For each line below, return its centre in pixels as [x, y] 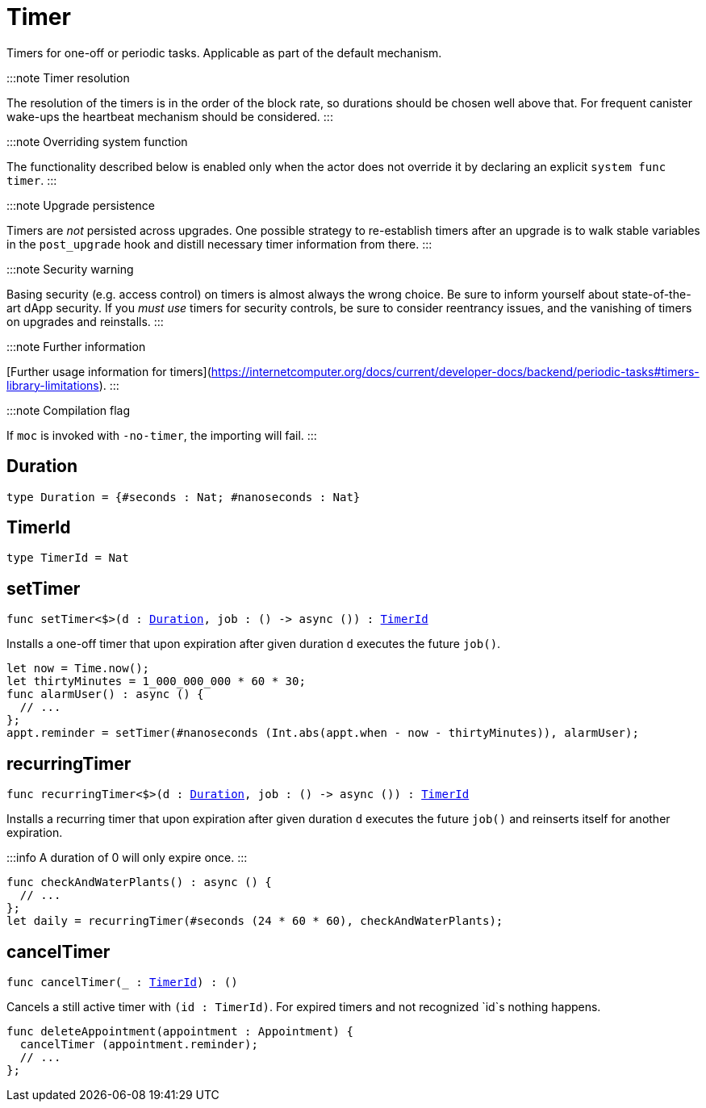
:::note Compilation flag [69, 410]
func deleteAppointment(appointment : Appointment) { [180, 1031]
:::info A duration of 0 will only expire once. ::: [127, 858]
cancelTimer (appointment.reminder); [139, 1044]
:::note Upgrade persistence [81, 205]
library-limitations [53, 385]
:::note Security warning [70, 269]
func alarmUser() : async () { [105, 694]
